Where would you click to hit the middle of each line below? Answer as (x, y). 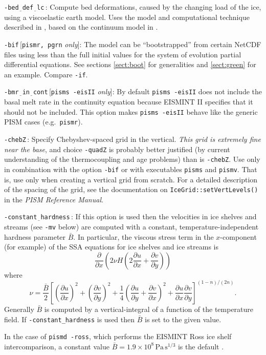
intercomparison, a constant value (57, 346)
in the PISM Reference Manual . (54, 199)
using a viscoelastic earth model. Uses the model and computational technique (127, 17)
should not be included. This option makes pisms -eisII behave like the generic (131, 111)
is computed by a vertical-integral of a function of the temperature (149, 309)
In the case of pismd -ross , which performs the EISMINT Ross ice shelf (118, 336)
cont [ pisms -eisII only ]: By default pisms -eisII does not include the (148, 91)
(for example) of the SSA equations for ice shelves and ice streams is (111, 247)
